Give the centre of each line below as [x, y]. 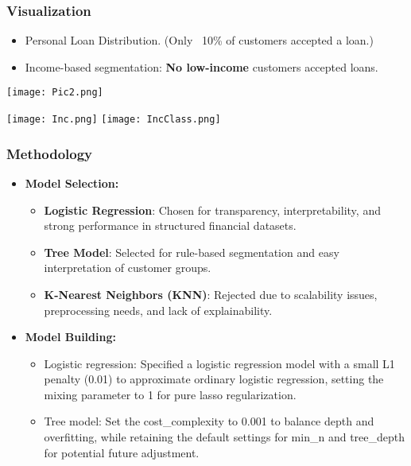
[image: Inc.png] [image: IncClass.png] [114, 120]
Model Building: [70, 337]
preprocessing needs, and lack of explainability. [158, 310]
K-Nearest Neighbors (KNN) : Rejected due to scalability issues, [211, 294]
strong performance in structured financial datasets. [170, 225]
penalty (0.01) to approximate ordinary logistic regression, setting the [214, 379]
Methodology [50, 153]
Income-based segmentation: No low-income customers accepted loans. [202, 66]
